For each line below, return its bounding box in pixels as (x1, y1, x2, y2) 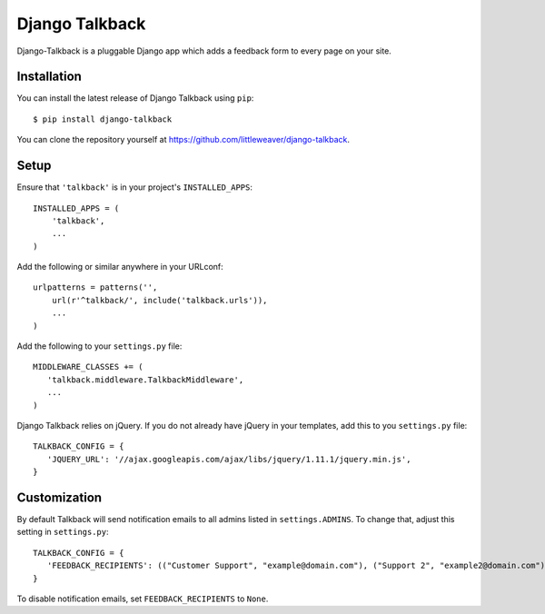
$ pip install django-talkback (33, 114, 173, 124)
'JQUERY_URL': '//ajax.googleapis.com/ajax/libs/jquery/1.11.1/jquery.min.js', (46, 454, 411, 464)
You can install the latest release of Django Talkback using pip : (16, 93, 254, 104)
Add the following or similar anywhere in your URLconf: (16, 262, 224, 272)
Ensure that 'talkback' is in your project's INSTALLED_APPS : (16, 182, 253, 193)
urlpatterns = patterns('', (33, 282, 158, 292)
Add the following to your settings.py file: (16, 341, 183, 352)
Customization (16, 490, 103, 505)
